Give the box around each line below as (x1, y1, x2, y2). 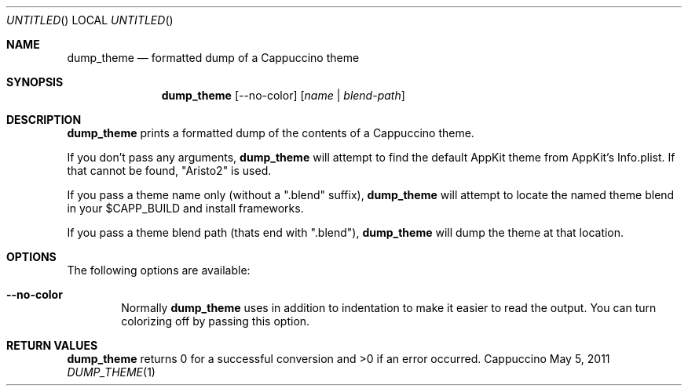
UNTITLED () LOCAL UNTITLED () (6, 13, 174, 27)
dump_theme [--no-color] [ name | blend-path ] (161, 89, 405, 102)
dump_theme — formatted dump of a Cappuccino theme (67, 51, 360, 64)
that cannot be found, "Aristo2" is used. (67, 164, 272, 177)
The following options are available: (67, 263, 251, 277)
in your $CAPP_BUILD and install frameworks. (67, 201, 304, 215)
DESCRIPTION (6, 113, 82, 126)
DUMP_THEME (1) (67, 365, 156, 379)
